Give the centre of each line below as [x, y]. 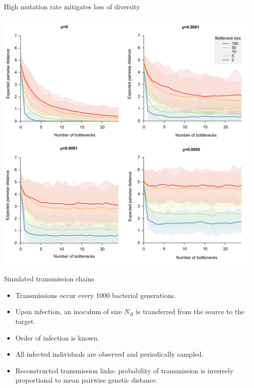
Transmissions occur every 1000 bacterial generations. [96, 295]
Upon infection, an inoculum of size [69, 311]
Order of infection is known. [57, 337]
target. [25, 321]
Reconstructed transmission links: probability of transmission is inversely [124, 370]
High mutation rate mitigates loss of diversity [72, 6]
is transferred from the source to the [190, 311]
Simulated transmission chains [49, 279]
